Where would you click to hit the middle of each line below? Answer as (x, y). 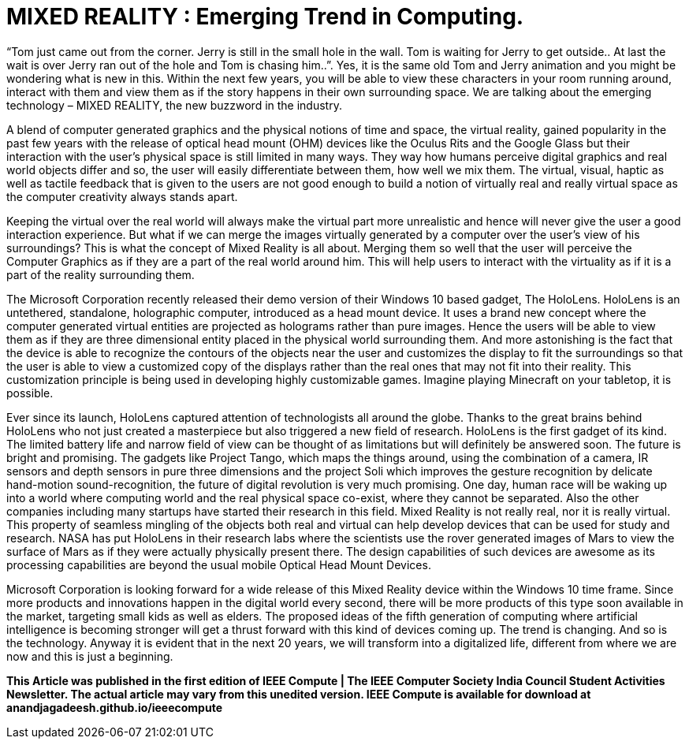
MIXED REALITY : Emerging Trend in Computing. (265, 17)
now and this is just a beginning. (90, 656)
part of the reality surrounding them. (101, 274)
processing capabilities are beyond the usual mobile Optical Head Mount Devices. (219, 564)
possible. (30, 393)
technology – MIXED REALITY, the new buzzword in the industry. (174, 105)
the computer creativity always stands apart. (122, 196)
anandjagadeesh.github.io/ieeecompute (114, 707)
